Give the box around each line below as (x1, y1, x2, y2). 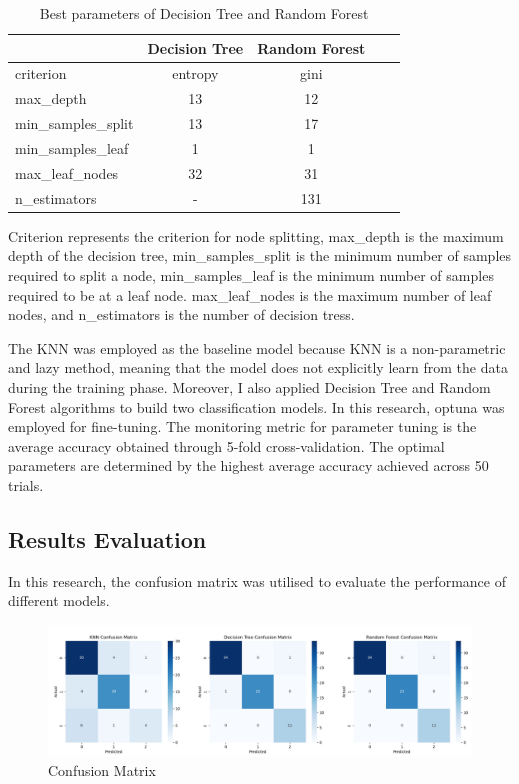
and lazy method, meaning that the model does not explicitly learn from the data (8, 357, 508, 378)
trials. (8, 474, 44, 495)
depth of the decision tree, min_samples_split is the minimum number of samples (8, 245, 512, 266)
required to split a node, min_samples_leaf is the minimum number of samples (8, 264, 494, 285)
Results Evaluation (8, 523, 207, 554)
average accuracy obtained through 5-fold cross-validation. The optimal (8, 435, 445, 456)
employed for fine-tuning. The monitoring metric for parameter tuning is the (8, 416, 477, 437)
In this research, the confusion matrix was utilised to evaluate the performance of (8, 570, 506, 591)
